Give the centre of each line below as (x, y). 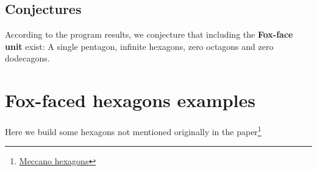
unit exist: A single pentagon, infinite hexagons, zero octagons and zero (139, 46)
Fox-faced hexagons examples (130, 100)
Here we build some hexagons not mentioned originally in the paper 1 (133, 131)
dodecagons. (27, 58)
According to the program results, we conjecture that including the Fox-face (149, 34)
